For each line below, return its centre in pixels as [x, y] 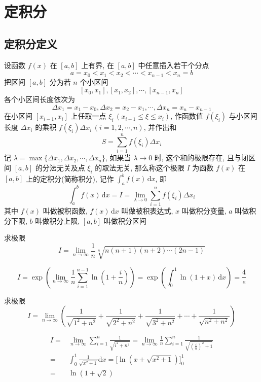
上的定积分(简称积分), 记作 [70, 178]
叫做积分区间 [125, 220]
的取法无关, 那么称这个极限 [140, 167]
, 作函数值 [187, 116]
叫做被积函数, [65, 210]
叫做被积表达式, [147, 210]
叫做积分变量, [204, 210]
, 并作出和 [160, 127]
